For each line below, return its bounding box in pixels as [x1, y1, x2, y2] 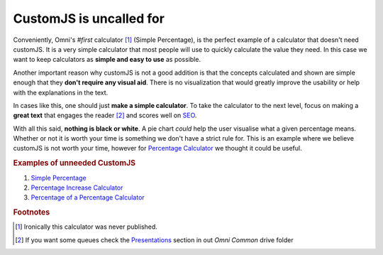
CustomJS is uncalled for [13, 11, 165, 26]
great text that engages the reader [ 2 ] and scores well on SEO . [13, 111, 197, 120]
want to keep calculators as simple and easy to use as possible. [13, 55, 201, 64]
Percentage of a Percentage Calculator [30, 193, 145, 202]
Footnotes [13, 207, 50, 217]
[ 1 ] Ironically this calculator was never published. [15, 222, 157, 231]
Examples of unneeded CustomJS [13, 158, 136, 168]
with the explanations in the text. [13, 88, 109, 97]
